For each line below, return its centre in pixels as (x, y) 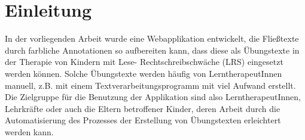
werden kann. (29, 131)
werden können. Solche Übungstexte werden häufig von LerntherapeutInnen (144, 73)
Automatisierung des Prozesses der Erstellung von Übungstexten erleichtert (143, 120)
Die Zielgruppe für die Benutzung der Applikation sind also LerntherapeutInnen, (153, 97)
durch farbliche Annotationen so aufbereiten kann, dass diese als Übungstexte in (152, 50)
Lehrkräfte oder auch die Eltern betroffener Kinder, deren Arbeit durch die (143, 108)
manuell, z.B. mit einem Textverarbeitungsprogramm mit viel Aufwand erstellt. (150, 85)
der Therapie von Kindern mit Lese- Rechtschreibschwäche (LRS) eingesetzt (144, 62)
